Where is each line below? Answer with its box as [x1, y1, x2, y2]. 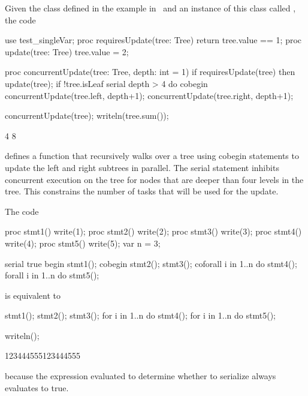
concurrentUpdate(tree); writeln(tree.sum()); [5, 109, 169, 122]
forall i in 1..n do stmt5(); [5, 269, 99, 281]
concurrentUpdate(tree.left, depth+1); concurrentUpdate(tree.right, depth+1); [5, 89, 294, 101]
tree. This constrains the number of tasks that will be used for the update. [5, 185, 279, 197]
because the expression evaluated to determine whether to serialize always [5, 370, 276, 382]
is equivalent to [5, 289, 61, 301]
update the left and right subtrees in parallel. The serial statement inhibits [5, 161, 279, 173]
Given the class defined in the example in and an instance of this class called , [5, 2, 296, 14]
